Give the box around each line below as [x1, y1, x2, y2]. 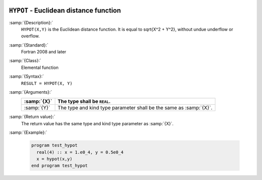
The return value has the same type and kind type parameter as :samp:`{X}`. [21, 120, 174, 126]
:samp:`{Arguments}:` [9, 89, 52, 95]
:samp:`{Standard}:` [9, 42, 49, 48]
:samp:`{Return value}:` [9, 114, 56, 120]
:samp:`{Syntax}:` [9, 73, 44, 80]
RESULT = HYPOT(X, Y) [21, 81, 73, 86]
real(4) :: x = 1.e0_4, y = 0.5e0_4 [36, 149, 124, 155]
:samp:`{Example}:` [9, 130, 48, 135]
